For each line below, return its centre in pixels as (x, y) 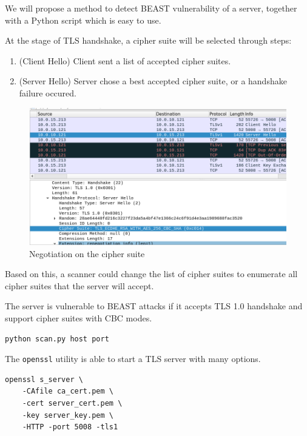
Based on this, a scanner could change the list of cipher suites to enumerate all (151, 274)
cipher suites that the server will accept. (79, 285)
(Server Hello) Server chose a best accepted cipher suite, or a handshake (153, 81)
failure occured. (48, 92)
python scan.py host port (57, 339)
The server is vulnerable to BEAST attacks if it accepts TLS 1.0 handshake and (154, 306)
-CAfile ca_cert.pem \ (68, 391)
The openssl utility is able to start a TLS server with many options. (133, 359)
